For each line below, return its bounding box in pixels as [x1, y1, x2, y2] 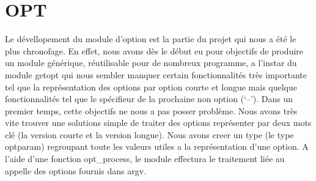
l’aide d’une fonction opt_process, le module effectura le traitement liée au [5, 152, 285, 165]
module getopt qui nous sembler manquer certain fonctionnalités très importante [5, 68, 307, 81]
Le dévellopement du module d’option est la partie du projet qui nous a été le [5, 32, 296, 45]
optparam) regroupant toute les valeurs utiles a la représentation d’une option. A [5, 140, 309, 153]
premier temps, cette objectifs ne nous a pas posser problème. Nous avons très [5, 104, 298, 117]
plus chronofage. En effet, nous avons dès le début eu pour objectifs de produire [5, 44, 304, 57]
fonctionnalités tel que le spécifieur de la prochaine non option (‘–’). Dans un [5, 92, 293, 105]
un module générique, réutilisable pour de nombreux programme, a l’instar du [5, 56, 297, 69]
